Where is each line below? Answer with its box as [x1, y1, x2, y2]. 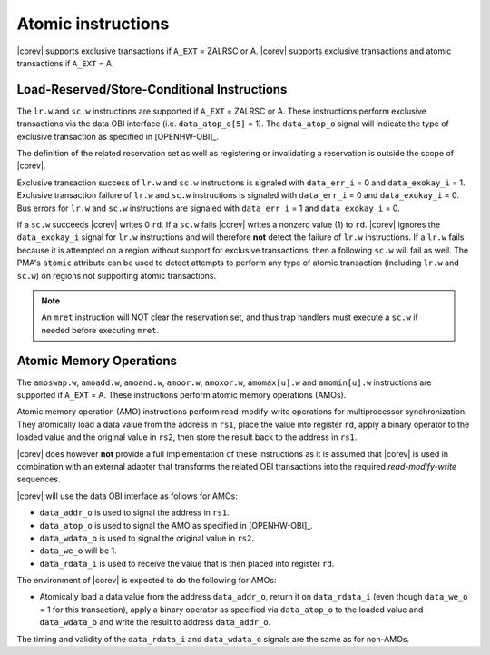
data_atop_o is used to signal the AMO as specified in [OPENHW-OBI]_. [39, 520, 313, 531]
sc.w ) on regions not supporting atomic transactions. [16, 270, 217, 281]
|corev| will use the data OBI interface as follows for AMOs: [16, 491, 238, 501]
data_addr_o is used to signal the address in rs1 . [39, 507, 230, 518]
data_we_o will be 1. [39, 545, 117, 556]
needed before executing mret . [41, 324, 160, 335]
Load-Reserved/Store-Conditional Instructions [16, 82, 288, 97]
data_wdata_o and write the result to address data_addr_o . [39, 617, 271, 628]
